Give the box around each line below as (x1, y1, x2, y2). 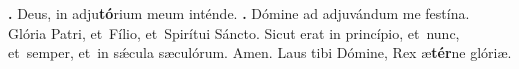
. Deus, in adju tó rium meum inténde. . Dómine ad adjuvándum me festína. (8, 3, 470, 23)
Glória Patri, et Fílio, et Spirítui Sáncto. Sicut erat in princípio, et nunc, (8, 22, 460, 43)
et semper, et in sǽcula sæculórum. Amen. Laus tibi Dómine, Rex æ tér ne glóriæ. (8, 42, 512, 63)
